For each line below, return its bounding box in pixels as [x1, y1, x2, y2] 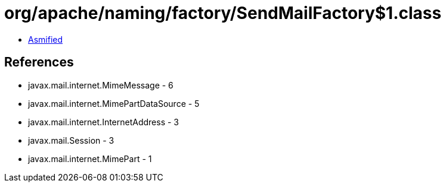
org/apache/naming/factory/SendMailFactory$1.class [4, 3, 442, 23]
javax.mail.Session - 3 [28, 135, 114, 145]
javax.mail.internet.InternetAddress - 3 [28, 116, 179, 127]
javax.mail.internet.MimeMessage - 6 [28, 80, 174, 90]
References [4, 55, 74, 70]
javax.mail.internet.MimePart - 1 [28, 153, 152, 164]
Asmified [28, 34, 63, 45]
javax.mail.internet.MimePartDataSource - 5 [28, 98, 200, 109]
